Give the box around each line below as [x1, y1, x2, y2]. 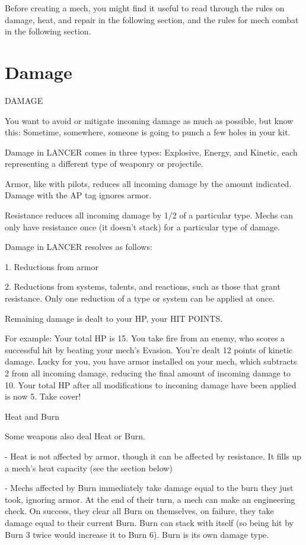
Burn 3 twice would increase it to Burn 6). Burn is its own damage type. [5, 528, 269, 540]
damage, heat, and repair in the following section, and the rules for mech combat [5, 13, 299, 26]
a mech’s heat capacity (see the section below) [5, 461, 173, 474]
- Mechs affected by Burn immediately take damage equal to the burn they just [5, 481, 294, 494]
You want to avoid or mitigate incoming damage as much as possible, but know [5, 114, 294, 126]
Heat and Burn [5, 410, 60, 422]
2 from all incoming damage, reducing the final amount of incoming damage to [5, 367, 291, 379]
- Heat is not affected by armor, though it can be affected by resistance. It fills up [5, 449, 302, 462]
